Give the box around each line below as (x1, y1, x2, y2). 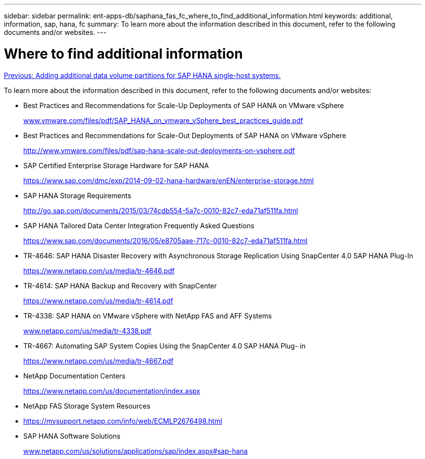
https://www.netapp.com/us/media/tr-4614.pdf (23, 296, 173, 305)
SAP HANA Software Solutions (23, 431, 121, 440)
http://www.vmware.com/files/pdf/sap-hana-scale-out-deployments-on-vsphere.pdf (23, 146, 295, 155)
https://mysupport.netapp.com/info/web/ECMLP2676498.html (23, 416, 222, 425)
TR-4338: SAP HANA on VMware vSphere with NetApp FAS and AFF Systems (23, 311, 272, 320)
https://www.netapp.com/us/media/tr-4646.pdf (23, 266, 175, 275)
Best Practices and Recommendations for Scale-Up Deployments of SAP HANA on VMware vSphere (23, 101, 344, 110)
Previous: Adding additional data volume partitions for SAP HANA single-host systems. (4, 71, 281, 79)
